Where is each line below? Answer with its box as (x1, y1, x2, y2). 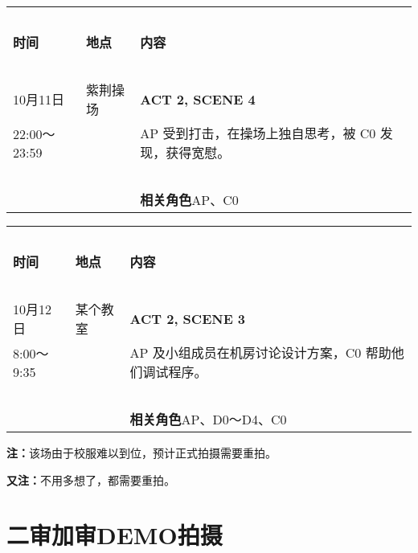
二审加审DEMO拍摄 (6, 518, 223, 551)
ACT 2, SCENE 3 (129, 309, 246, 328)
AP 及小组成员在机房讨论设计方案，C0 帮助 (129, 343, 391, 362)
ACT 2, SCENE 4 (140, 89, 256, 109)
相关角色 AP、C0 (140, 190, 239, 209)
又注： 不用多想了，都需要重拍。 (6, 471, 175, 488)
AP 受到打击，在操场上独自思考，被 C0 (140, 124, 376, 142)
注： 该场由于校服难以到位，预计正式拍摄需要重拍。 (6, 444, 277, 461)
